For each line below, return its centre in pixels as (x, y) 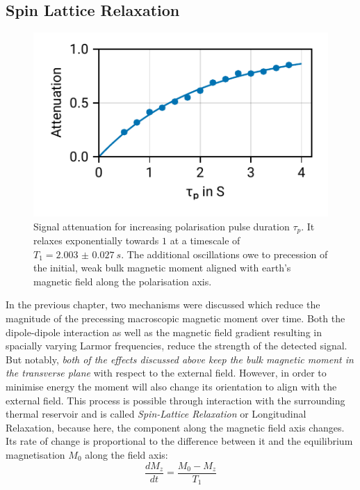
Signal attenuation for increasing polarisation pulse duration (162, 226)
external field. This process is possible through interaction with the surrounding (175, 400)
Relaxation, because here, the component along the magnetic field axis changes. (175, 427)
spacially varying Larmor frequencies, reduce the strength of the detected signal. (177, 346)
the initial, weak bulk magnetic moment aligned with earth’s (162, 268)
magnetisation (35, 454)
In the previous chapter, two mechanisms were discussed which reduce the (163, 305)
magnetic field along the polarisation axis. (123, 281)
